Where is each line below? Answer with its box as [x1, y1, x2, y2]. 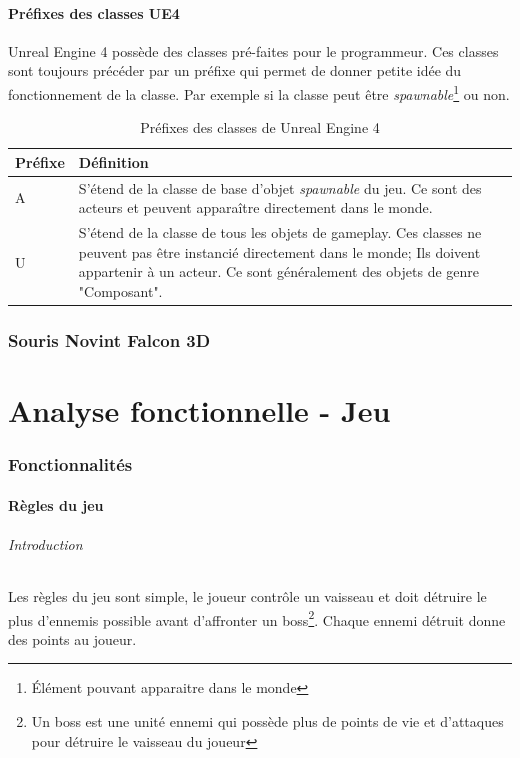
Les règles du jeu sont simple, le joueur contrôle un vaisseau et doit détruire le [8, 586, 487, 607]
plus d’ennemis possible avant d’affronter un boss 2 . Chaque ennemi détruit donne [8, 606, 506, 630]
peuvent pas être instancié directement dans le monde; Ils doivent [78, 241, 481, 262]
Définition [78, 151, 149, 172]
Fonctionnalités [8, 452, 133, 477]
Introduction [8, 533, 83, 554]
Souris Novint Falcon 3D [8, 327, 211, 352]
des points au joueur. [8, 628, 137, 649]
